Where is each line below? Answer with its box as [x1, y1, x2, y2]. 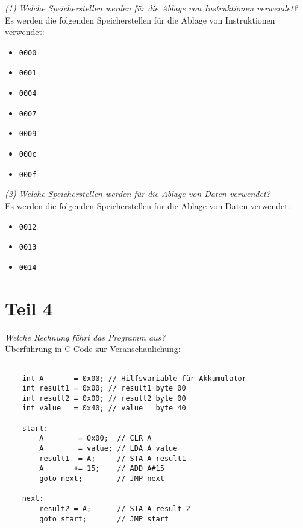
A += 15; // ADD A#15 [39, 464, 164, 473]
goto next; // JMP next [39, 474, 164, 483]
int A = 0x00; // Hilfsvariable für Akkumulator [22, 374, 246, 383]
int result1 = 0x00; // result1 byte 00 [22, 384, 186, 393]
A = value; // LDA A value [39, 444, 178, 453]
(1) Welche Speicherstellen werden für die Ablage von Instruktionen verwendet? [5, 2, 298, 14]
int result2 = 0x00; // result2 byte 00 [22, 394, 186, 403]
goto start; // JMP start [39, 514, 169, 523]
